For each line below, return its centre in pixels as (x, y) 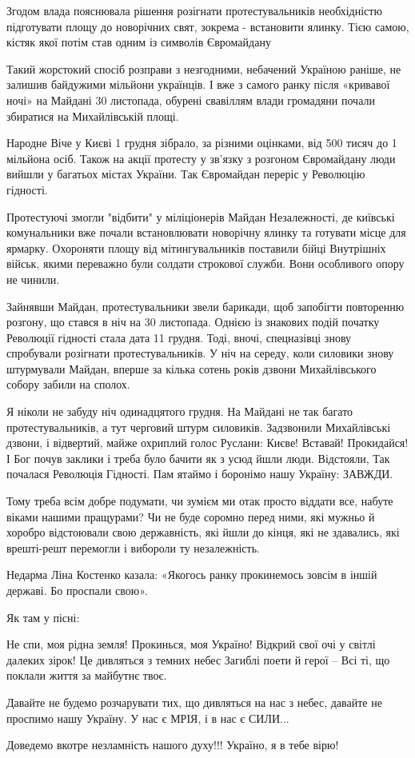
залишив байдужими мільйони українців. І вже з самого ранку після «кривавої (198, 84)
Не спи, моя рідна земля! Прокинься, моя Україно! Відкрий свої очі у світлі (191, 644)
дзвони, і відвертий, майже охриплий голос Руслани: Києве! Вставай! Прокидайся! (207, 443)
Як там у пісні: (43, 617)
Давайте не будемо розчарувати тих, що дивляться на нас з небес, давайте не (194, 702)
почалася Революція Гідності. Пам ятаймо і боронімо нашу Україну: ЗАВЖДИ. (200, 474)
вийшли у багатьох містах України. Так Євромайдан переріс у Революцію (186, 174)
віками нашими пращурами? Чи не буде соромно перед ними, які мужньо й (191, 516)
